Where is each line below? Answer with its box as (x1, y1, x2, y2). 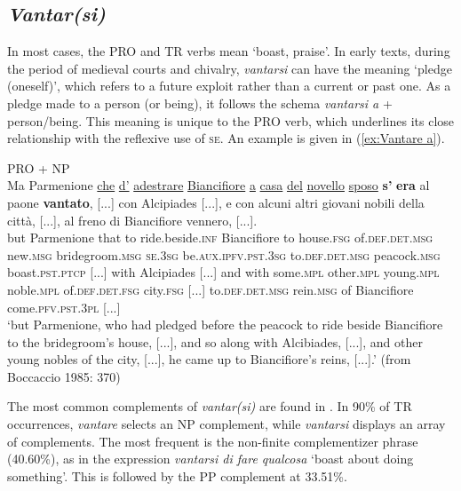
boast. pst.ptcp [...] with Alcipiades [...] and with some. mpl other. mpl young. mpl (7, 263, 440, 281)
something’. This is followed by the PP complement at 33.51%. (7, 466, 347, 485)
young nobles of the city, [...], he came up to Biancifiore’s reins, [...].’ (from (7, 350, 411, 368)
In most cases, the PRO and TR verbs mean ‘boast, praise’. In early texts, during (7, 42, 450, 60)
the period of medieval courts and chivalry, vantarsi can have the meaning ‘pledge (7, 59, 452, 77)
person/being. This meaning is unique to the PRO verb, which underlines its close (7, 111, 455, 130)
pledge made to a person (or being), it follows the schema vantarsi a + (7, 93, 393, 112)
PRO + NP (7, 158, 70, 177)
